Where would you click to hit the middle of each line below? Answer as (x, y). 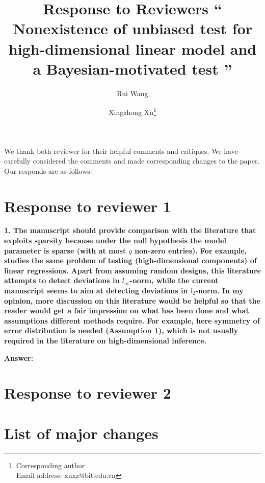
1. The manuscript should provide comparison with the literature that (130, 230)
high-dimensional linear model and (132, 48)
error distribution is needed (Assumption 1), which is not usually (121, 330)
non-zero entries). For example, (191, 250)
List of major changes (81, 433)
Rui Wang (132, 93)
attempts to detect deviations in (62, 280)
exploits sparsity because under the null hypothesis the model (115, 240)
